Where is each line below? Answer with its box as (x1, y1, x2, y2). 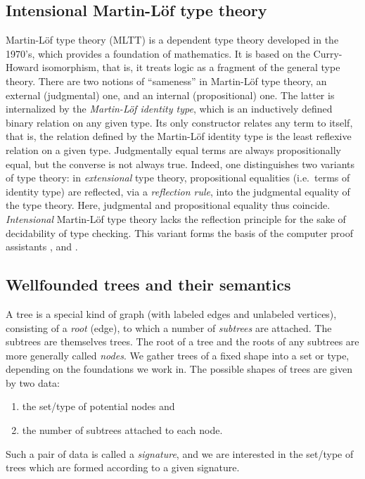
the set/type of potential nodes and (22, 399, 175, 414)
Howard (6, 60, 39, 75)
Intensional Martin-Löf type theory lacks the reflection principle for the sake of (6, 211, 346, 226)
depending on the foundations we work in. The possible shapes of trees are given (6, 362, 352, 376)
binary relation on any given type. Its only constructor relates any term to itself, (6, 115, 353, 129)
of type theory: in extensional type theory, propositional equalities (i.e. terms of (6, 170, 350, 185)
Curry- (313, 46, 342, 60)
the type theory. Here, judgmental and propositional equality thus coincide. (6, 198, 331, 212)
